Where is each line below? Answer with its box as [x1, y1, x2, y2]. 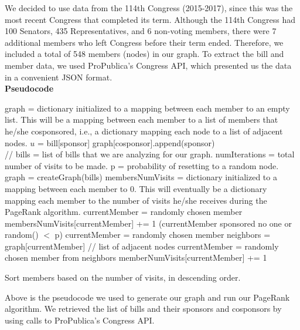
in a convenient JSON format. [5, 70, 112, 83]
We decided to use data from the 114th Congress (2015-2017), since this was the [5, 2, 293, 14]
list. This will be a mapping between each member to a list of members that [5, 113, 278, 126]
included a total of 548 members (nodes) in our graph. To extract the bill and [5, 48, 284, 60]
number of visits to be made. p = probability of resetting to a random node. [5, 159, 279, 171]
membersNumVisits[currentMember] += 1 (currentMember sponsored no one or [5, 217, 292, 229]
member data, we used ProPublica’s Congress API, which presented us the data [5, 59, 292, 71]
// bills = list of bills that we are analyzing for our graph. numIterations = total [5, 148, 295, 160]
